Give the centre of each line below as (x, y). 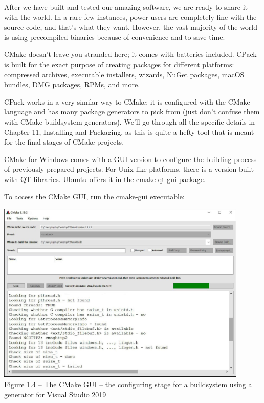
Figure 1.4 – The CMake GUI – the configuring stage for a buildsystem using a (128, 384)
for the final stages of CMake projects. (64, 142)
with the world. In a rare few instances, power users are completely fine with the (130, 17)
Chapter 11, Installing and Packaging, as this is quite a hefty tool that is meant (129, 132)
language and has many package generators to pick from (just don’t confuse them (132, 112)
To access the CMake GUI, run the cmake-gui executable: (94, 196)
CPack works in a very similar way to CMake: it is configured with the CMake (127, 101)
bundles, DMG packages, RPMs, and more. (72, 84)
